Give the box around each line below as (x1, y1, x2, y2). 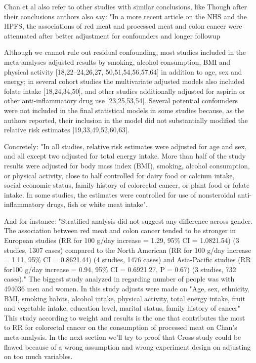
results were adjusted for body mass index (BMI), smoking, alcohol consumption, (4, 160, 250, 170)
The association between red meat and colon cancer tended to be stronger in (4, 225, 236, 236)
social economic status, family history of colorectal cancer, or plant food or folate (4, 180, 250, 190)
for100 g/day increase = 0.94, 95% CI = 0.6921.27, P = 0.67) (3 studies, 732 (4, 264, 236, 274)
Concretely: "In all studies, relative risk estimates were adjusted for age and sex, (4, 141, 247, 151)
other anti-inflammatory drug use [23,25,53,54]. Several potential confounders (4, 95, 238, 106)
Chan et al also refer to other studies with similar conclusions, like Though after (4, 1, 247, 11)
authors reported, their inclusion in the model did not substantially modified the (4, 115, 248, 125)
